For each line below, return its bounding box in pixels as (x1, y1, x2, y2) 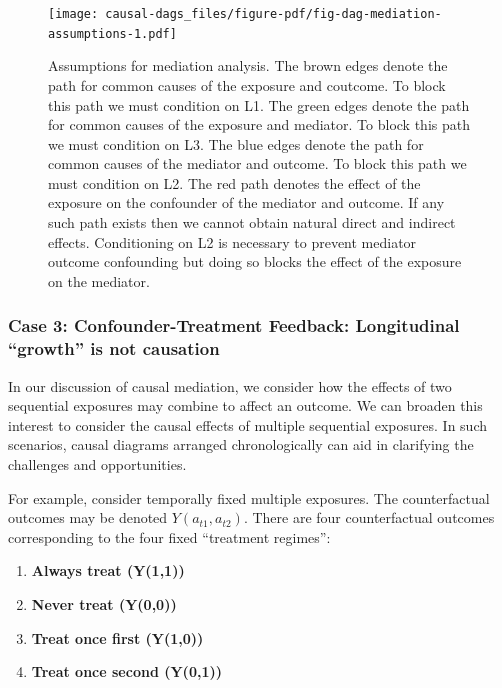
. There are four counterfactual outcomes (243, 507, 495, 528)
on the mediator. (48, 270, 150, 291)
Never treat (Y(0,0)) (31, 593, 177, 614)
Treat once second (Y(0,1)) (31, 661, 222, 682)
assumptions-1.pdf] (48, 26, 177, 41)
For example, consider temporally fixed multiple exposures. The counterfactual (8, 487, 490, 508)
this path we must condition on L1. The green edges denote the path (48, 94, 470, 115)
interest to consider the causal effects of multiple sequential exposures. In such (8, 414, 488, 435)
